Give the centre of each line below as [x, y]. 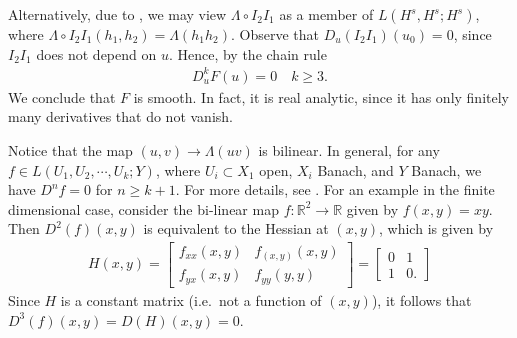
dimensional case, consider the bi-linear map [143, 208]
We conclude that [62, 96]
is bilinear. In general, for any [349, 149]
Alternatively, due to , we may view [117, 14]
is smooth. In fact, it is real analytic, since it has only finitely [321, 96]
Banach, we [446, 169]
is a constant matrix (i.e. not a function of [191, 299]
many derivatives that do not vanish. [120, 116]
